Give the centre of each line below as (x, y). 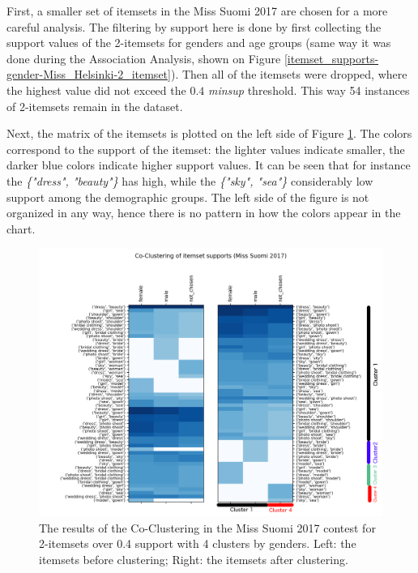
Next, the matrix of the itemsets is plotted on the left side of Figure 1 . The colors (209, 133)
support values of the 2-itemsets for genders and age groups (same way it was (199, 43)
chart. (21, 228)
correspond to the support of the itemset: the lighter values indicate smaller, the (206, 149)
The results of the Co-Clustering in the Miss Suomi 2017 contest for (207, 527)
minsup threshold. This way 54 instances (309, 90)
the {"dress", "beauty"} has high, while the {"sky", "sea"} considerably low (190, 180)
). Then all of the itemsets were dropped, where (289, 74)
